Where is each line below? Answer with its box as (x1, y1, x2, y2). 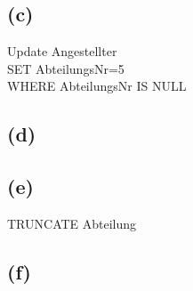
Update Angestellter (7, 42, 117, 61)
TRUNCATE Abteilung (7, 214, 137, 232)
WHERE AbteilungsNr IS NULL (7, 77, 187, 95)
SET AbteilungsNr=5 (7, 59, 125, 77)
